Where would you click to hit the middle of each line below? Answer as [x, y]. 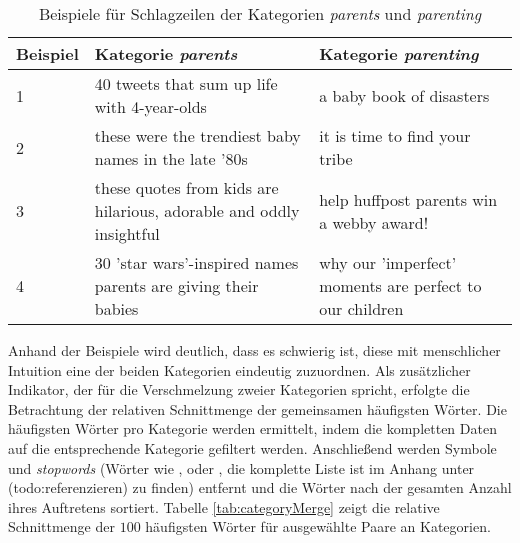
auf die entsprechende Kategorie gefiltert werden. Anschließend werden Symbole [252, 447]
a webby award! [374, 222]
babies [116, 308]
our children [361, 308]
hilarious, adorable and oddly [197, 210]
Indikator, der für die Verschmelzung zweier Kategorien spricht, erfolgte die [239, 389]
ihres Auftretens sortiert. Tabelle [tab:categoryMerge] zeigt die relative [224, 506]
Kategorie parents [166, 53]
